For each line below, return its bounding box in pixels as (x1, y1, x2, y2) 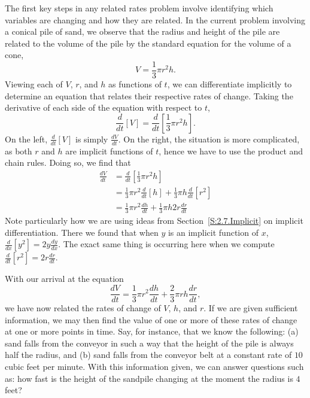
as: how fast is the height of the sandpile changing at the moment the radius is (5, 372, 293, 384)
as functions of (108, 78, 162, 90)
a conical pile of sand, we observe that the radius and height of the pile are (5, 25, 280, 38)
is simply (75, 132, 108, 145)
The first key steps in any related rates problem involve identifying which (5, 2, 273, 14)
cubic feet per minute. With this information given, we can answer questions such (5, 360, 304, 373)
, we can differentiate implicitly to (167, 78, 292, 90)
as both (5, 144, 32, 157)
